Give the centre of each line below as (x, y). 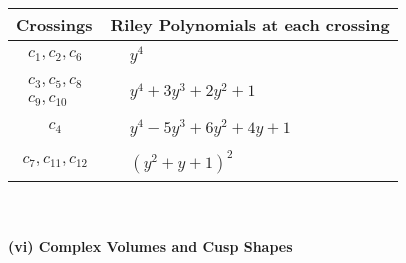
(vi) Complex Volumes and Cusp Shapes (150, 246)
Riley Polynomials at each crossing (250, 24)
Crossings (54, 24)
